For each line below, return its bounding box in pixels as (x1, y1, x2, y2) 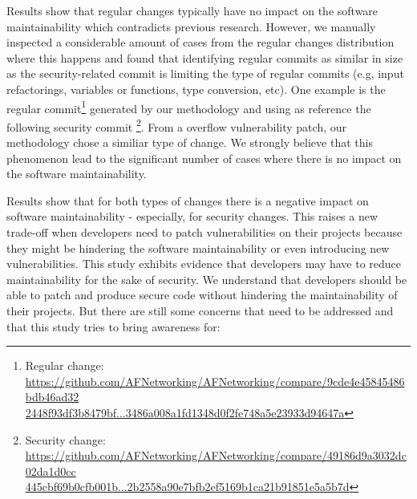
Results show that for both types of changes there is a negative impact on (6, 192, 369, 209)
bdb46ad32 (25, 388, 79, 405)
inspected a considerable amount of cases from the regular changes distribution (6, 34, 395, 51)
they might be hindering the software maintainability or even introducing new (6, 239, 390, 256)
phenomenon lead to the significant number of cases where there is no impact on (6, 149, 402, 166)
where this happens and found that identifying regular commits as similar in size (6, 49, 403, 66)
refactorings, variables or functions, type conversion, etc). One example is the (6, 80, 386, 97)
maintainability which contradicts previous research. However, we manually (6, 18, 376, 34)
